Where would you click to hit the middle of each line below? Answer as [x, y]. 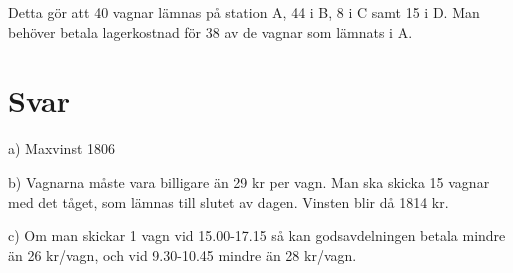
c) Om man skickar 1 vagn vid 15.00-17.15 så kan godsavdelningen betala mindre [257, 235]
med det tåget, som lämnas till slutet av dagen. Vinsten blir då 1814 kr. [228, 201]
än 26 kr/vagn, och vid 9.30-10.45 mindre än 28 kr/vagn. [182, 254]
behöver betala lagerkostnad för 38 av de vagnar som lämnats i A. [210, 31]
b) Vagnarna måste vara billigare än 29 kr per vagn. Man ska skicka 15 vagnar [249, 181]
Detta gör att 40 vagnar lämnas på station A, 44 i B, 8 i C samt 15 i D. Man [244, 12]
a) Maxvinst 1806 [62, 148]
